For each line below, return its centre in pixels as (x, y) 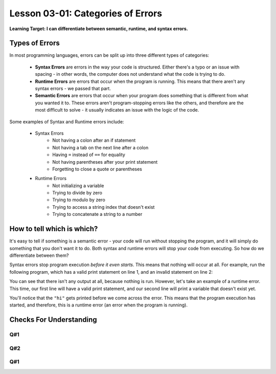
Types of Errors (34, 43)
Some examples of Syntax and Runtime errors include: (67, 122)
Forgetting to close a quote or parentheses (97, 169)
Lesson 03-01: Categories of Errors (86, 13)
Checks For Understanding (53, 320)
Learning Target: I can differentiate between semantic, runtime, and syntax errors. (99, 29)
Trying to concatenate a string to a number (97, 214)
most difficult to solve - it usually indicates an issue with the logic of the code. (117, 110)
